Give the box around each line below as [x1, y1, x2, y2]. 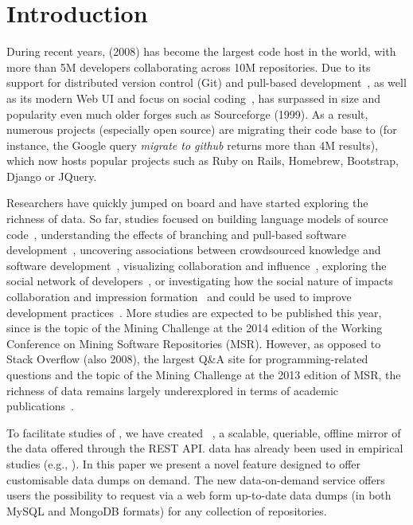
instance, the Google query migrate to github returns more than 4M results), [6, 136, 379, 153]
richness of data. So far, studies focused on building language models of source [6, 210, 388, 227]
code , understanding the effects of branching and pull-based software [6, 225, 347, 242]
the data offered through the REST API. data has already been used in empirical [6, 440, 403, 456]
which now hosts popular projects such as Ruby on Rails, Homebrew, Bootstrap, [6, 152, 399, 169]
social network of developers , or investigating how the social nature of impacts [6, 272, 393, 289]
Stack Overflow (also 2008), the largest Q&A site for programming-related [6, 351, 368, 367]
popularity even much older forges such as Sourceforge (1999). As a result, [6, 105, 368, 122]
